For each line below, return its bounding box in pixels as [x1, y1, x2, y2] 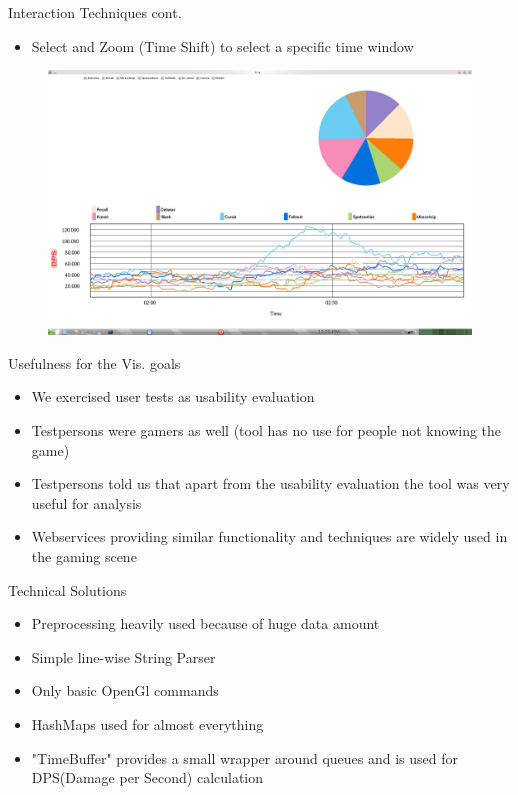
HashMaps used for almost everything [31, 713, 264, 734]
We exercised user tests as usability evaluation [31, 386, 315, 407]
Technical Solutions [8, 579, 127, 600]
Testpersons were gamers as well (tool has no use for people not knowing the [31, 419, 502, 440]
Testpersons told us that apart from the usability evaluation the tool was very [31, 473, 510, 494]
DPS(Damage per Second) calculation [31, 767, 264, 788]
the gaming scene [31, 545, 137, 566]
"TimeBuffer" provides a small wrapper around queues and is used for [31, 747, 459, 768]
